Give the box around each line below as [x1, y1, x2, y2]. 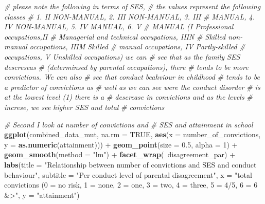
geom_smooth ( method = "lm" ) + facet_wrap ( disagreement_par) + [4, 149, 236, 160]
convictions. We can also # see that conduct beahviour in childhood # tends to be [4, 71, 260, 82]
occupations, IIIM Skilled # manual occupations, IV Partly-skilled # [29, 41, 245, 52]
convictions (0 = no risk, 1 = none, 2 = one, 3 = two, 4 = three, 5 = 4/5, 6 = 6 [4, 179, 258, 190]
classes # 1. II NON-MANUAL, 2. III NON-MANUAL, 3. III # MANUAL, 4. [4, 11, 255, 22]
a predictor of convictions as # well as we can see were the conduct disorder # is [4, 81, 260, 92]
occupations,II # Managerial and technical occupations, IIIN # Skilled [4, 31, 226, 42]
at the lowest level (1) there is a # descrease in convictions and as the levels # [4, 91, 253, 102]
